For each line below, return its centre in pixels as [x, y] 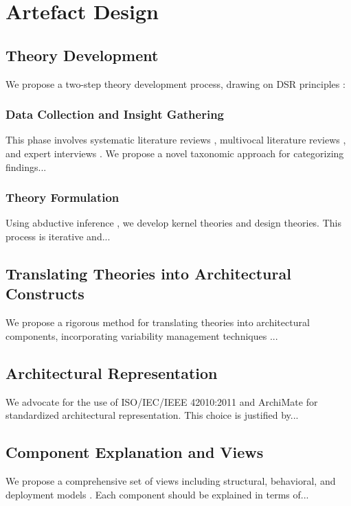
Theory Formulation [63, 197]
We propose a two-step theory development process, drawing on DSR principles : [175, 83]
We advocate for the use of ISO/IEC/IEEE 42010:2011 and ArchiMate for [162, 401]
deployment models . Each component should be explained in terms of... [157, 494]
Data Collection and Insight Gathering [115, 114]
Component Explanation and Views [135, 452]
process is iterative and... [58, 236]
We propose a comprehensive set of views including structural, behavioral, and [171, 480]
